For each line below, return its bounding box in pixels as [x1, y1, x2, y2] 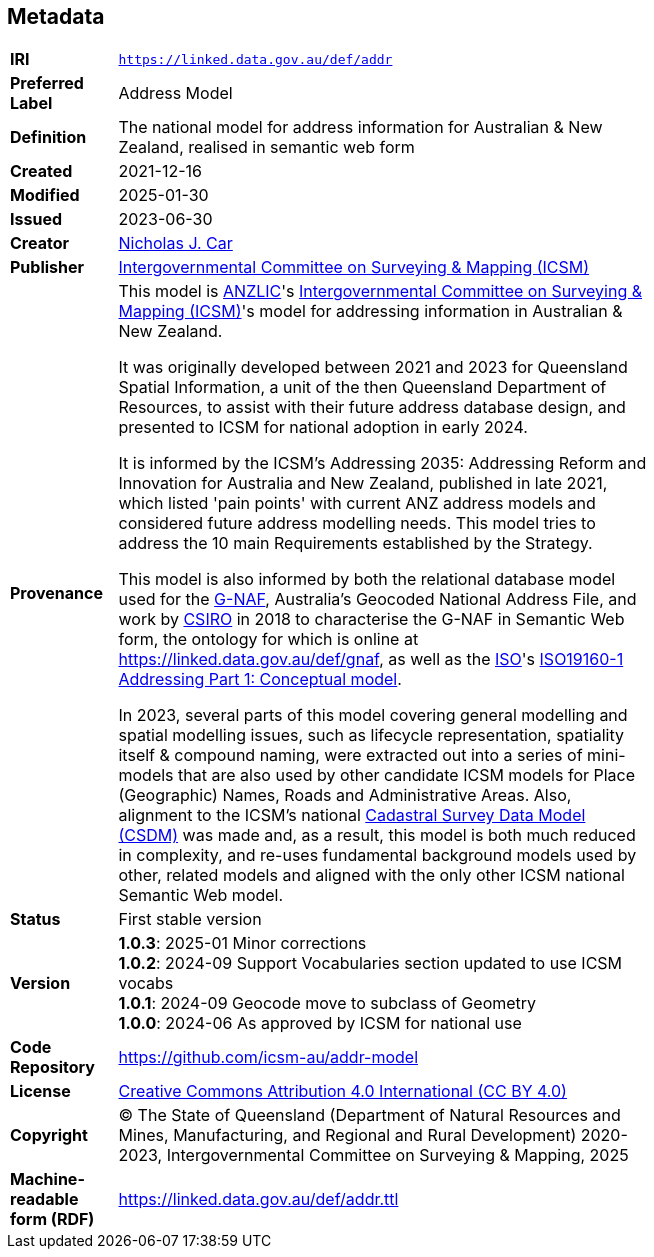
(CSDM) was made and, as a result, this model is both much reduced [118, 825, 636, 846]
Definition [10, 127, 87, 148]
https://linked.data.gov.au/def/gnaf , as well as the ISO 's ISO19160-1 [118, 649, 624, 670]
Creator [10, 233, 69, 254]
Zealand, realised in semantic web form [118, 137, 415, 158]
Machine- [10, 1169, 85, 1190]
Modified [10, 185, 80, 206]
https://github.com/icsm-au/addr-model [118, 1047, 419, 1068]
